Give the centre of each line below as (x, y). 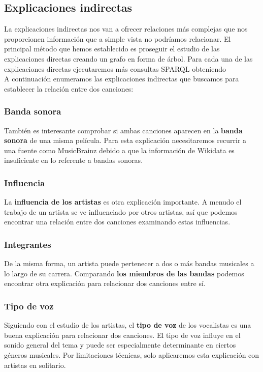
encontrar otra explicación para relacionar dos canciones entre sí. (105, 283)
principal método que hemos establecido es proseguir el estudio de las (112, 49)
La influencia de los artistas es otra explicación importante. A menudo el (123, 202)
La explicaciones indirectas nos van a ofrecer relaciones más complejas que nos (126, 29)
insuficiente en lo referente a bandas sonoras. (74, 160)
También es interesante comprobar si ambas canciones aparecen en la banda (123, 130)
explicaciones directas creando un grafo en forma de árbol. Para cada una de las (128, 58)
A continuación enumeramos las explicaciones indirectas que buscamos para (122, 79)
